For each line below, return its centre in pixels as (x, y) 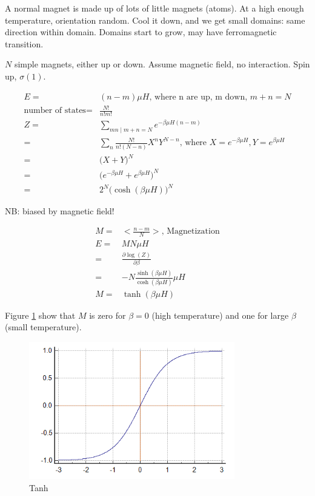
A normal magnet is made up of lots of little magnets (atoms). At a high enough (154, 8)
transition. (24, 43)
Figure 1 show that (40, 315)
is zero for (108, 315)
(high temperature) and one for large (220, 315)
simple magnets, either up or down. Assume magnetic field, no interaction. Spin (162, 64)
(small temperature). (43, 327)
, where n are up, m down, (198, 97)
